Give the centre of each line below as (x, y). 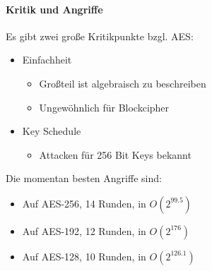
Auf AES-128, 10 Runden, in (84, 256)
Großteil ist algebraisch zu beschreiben (123, 83)
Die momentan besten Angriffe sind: (84, 178)
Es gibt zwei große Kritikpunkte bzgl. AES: (100, 36)
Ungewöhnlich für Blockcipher (104, 107)
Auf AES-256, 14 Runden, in (84, 203)
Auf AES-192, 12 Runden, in (84, 230)
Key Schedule (52, 131)
